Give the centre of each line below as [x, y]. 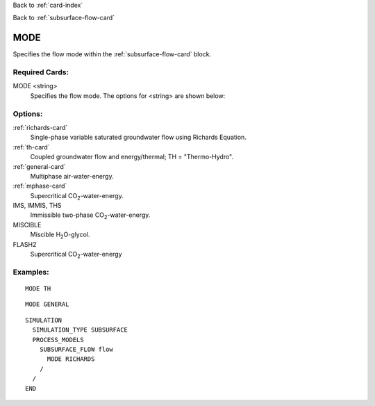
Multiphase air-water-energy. [72, 176]
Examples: [31, 272]
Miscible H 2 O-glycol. [60, 235]
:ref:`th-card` [31, 147]
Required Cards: [41, 72]
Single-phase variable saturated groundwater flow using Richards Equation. [138, 137]
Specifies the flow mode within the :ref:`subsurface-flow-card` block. [112, 54]
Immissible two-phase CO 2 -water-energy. [90, 216]
